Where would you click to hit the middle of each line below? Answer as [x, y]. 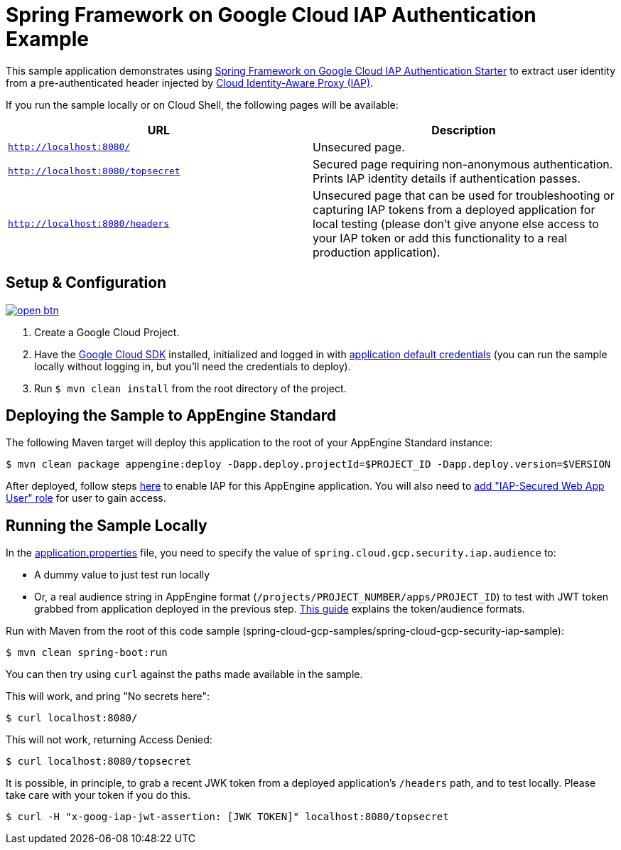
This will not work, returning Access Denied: [109, 740]
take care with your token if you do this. [98, 795]
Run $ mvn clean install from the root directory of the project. [190, 388]
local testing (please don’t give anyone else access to [456, 224]
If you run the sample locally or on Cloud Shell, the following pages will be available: [202, 104]
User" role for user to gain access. [86, 498]
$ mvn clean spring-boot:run [87, 653]
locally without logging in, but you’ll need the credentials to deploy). [193, 366]
